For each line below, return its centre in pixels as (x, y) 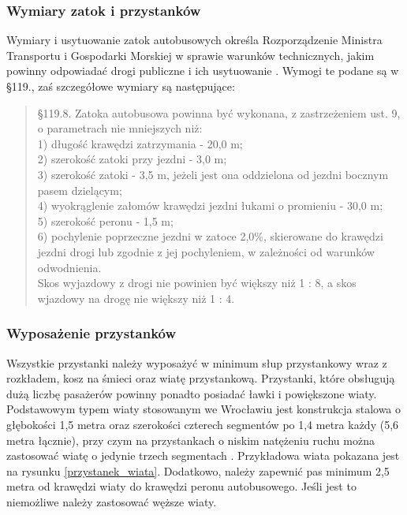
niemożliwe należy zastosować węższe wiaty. (112, 501)
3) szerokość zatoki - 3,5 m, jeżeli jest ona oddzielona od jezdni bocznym (213, 174)
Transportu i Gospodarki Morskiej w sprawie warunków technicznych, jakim (190, 55)
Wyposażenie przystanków (91, 333)
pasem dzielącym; (80, 190)
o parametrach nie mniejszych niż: (120, 128)
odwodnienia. (69, 267)
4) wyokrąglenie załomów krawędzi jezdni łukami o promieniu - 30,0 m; (210, 205)
